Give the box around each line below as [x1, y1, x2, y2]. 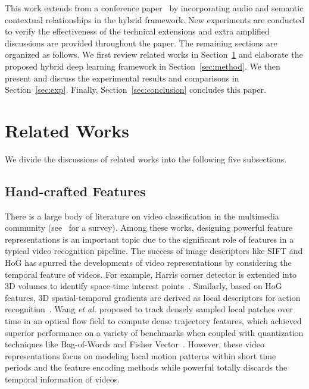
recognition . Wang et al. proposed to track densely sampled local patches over [5, 303, 293, 315]
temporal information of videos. [5, 372, 120, 385]
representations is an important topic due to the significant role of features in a [5, 233, 294, 245]
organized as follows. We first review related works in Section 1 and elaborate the [5, 48, 303, 61]
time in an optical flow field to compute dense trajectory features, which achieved [5, 315, 302, 327]
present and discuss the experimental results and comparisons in [5, 71, 239, 84]
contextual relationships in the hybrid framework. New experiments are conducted [5, 13, 305, 26]
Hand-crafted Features [5, 181, 146, 200]
